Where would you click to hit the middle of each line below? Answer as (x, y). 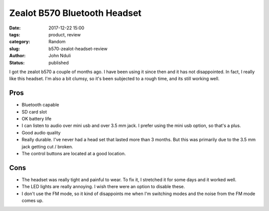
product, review (65, 34)
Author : (17, 56)
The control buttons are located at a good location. (74, 153)
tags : (15, 34)
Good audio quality (41, 132)
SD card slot (34, 111)
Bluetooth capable (40, 105)
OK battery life (37, 118)
